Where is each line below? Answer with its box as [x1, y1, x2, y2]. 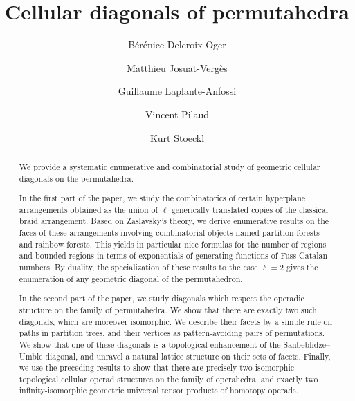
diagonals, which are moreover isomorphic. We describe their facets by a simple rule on [19, 315, 333, 327]
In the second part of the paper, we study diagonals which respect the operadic [19, 292, 304, 304]
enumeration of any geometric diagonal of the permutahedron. [19, 272, 243, 284]
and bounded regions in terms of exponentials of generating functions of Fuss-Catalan [19, 250, 328, 261]
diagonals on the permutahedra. [19, 172, 134, 184]
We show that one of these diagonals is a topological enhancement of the [19, 338, 281, 350]
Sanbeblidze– [283, 338, 330, 350]
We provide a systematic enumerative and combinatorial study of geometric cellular [19, 160, 320, 172]
